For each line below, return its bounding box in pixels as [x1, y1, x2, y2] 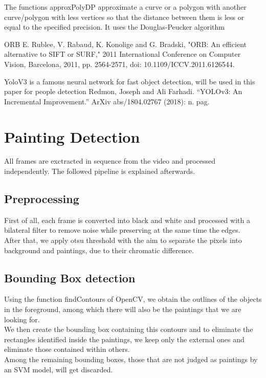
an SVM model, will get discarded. [4, 364, 113, 374]
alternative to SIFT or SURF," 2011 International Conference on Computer [4, 49, 241, 59]
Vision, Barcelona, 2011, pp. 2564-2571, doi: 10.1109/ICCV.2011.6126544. [4, 58, 235, 69]
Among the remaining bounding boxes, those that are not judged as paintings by [4, 354, 258, 364]
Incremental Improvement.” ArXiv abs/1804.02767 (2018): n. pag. [4, 96, 210, 106]
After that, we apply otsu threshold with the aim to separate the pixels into [4, 235, 242, 246]
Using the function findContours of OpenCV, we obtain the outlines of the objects [4, 294, 262, 304]
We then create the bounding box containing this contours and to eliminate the [4, 324, 253, 335]
